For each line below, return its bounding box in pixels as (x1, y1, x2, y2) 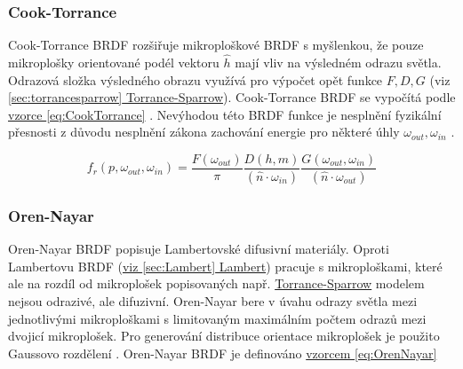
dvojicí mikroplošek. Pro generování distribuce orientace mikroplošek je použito (8, 326, 440, 345)
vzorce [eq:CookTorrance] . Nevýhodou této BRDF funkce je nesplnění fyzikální (8, 105, 442, 123)
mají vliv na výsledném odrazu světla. (235, 53, 442, 72)
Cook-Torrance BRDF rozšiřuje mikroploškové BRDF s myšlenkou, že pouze (8, 35, 424, 54)
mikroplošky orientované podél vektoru (8, 53, 220, 72)
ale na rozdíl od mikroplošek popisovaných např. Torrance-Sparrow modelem (8, 274, 425, 293)
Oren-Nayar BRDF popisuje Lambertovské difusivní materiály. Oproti (8, 239, 389, 258)
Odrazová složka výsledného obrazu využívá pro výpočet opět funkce (8, 70, 383, 89)
